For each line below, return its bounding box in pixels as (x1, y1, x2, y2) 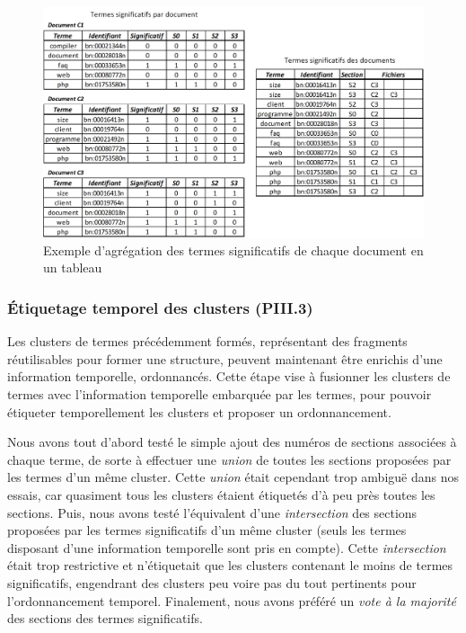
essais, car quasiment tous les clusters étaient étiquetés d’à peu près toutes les (7, 486, 435, 504)
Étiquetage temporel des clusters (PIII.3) (7, 297, 313, 318)
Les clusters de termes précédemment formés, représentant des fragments (7, 332, 408, 351)
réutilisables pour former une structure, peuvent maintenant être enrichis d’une (7, 349, 443, 368)
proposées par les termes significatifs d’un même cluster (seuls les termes (7, 521, 407, 539)
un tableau (43, 258, 102, 277)
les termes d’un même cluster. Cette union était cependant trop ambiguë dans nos (7, 468, 459, 486)
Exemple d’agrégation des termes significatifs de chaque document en (43, 240, 424, 259)
